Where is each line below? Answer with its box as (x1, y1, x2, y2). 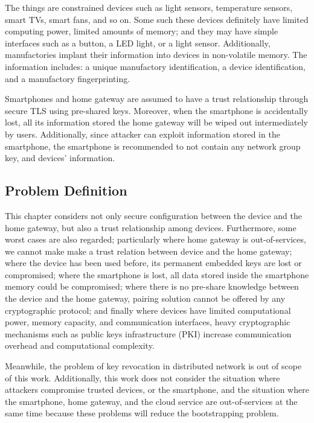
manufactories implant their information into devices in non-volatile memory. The (5, 48, 307, 61)
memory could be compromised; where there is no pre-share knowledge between (5, 280, 299, 293)
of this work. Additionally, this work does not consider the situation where (5, 371, 280, 384)
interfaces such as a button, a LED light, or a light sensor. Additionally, (5, 36, 271, 49)
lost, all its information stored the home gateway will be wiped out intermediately (5, 116, 309, 129)
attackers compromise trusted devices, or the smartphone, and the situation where (5, 383, 309, 396)
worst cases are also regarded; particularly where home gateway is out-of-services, (5, 233, 306, 246)
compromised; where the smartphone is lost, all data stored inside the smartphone (5, 268, 309, 281)
